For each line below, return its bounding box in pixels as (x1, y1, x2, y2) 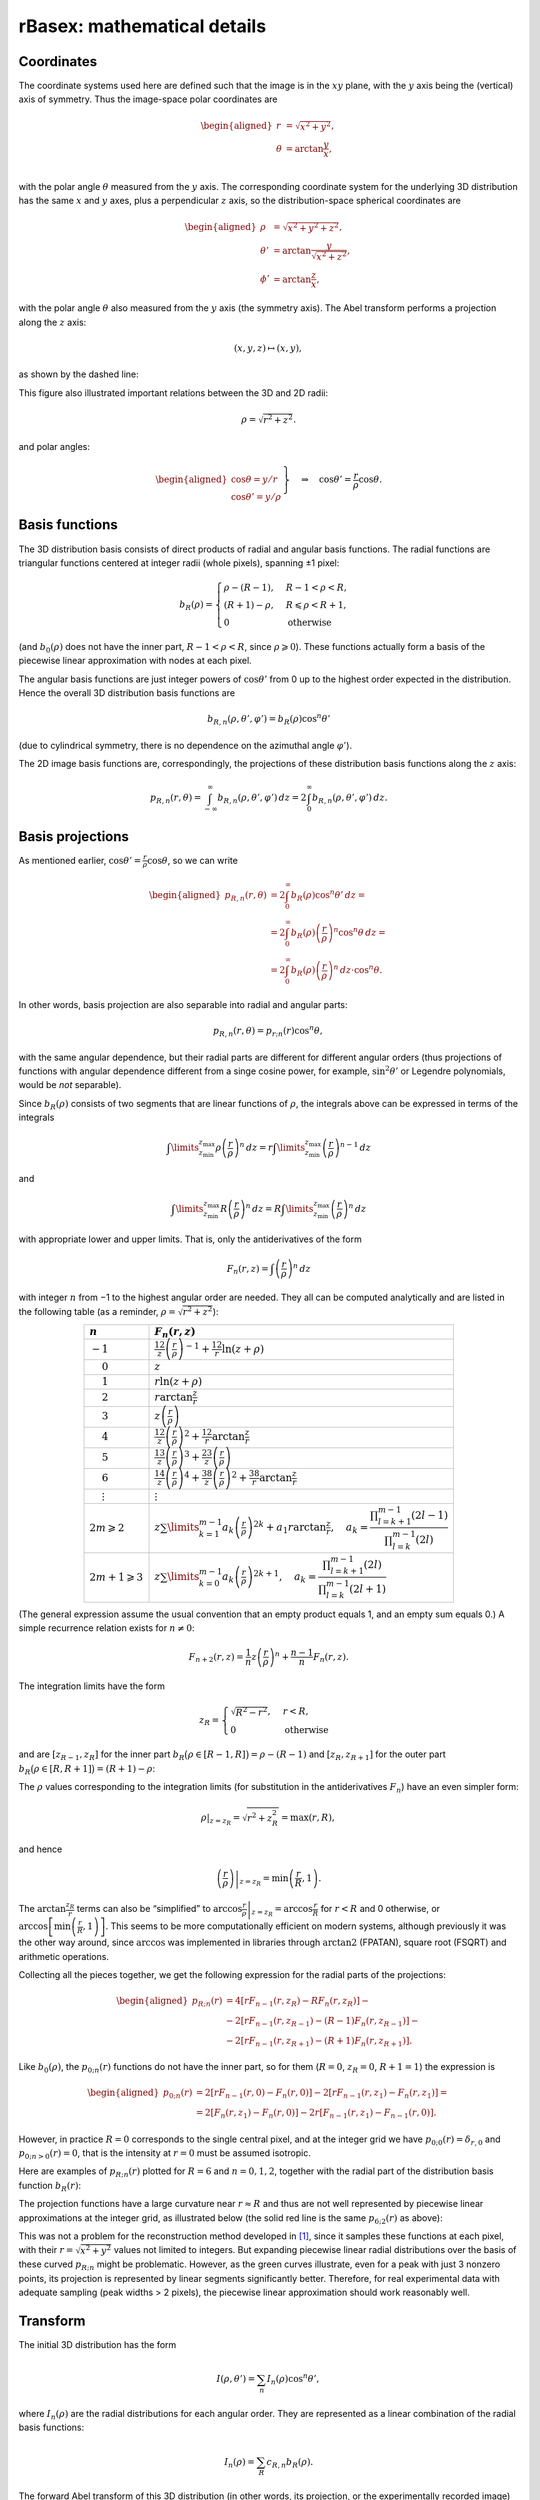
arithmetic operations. (18, 1950, 110, 1962)
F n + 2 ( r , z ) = (188, 1651, 244, 1665)
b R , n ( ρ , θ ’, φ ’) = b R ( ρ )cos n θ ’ (206, 711, 331, 727)
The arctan (18, 1903, 67, 1915)
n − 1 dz (340, 1140, 372, 1154)
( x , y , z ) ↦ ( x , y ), (233, 342, 302, 354)
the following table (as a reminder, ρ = (18, 1305, 177, 1317)
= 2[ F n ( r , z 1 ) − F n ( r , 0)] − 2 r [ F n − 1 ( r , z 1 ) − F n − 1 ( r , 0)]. (195, 2107, 437, 2120)
